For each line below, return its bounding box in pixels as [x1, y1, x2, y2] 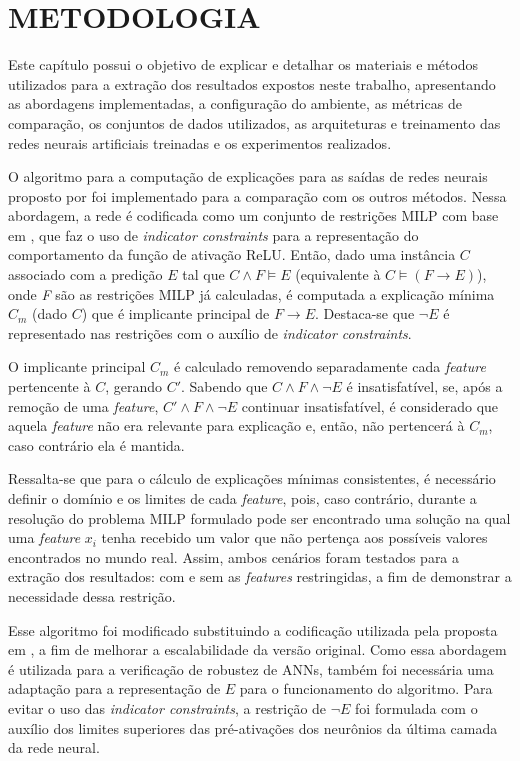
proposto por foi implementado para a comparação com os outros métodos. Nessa [8, 185, 507, 206]
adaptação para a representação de [8, 678, 221, 699]
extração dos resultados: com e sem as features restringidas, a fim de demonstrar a [8, 566, 512, 587]
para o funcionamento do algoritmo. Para [239, 678, 493, 699]
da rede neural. [8, 737, 100, 758]
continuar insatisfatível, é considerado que [241, 395, 499, 416]
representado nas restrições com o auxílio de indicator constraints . [8, 322, 412, 343]
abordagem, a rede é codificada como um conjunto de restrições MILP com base [8, 205, 499, 226]
